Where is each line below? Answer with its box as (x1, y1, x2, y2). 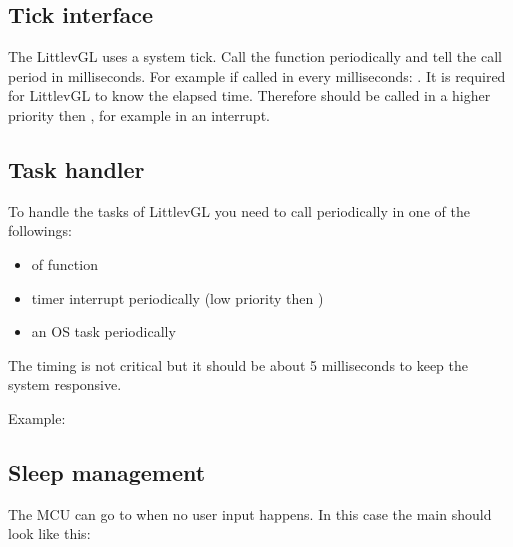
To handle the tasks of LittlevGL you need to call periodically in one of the (8, 200, 470, 221)
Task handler (8, 153, 145, 184)
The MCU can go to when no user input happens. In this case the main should (8, 503, 492, 524)
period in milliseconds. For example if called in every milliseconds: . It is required (8, 65, 506, 86)
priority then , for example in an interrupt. (8, 104, 270, 125)
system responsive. (8, 374, 122, 395)
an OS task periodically (31, 321, 176, 342)
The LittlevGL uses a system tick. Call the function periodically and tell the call (8, 46, 502, 67)
